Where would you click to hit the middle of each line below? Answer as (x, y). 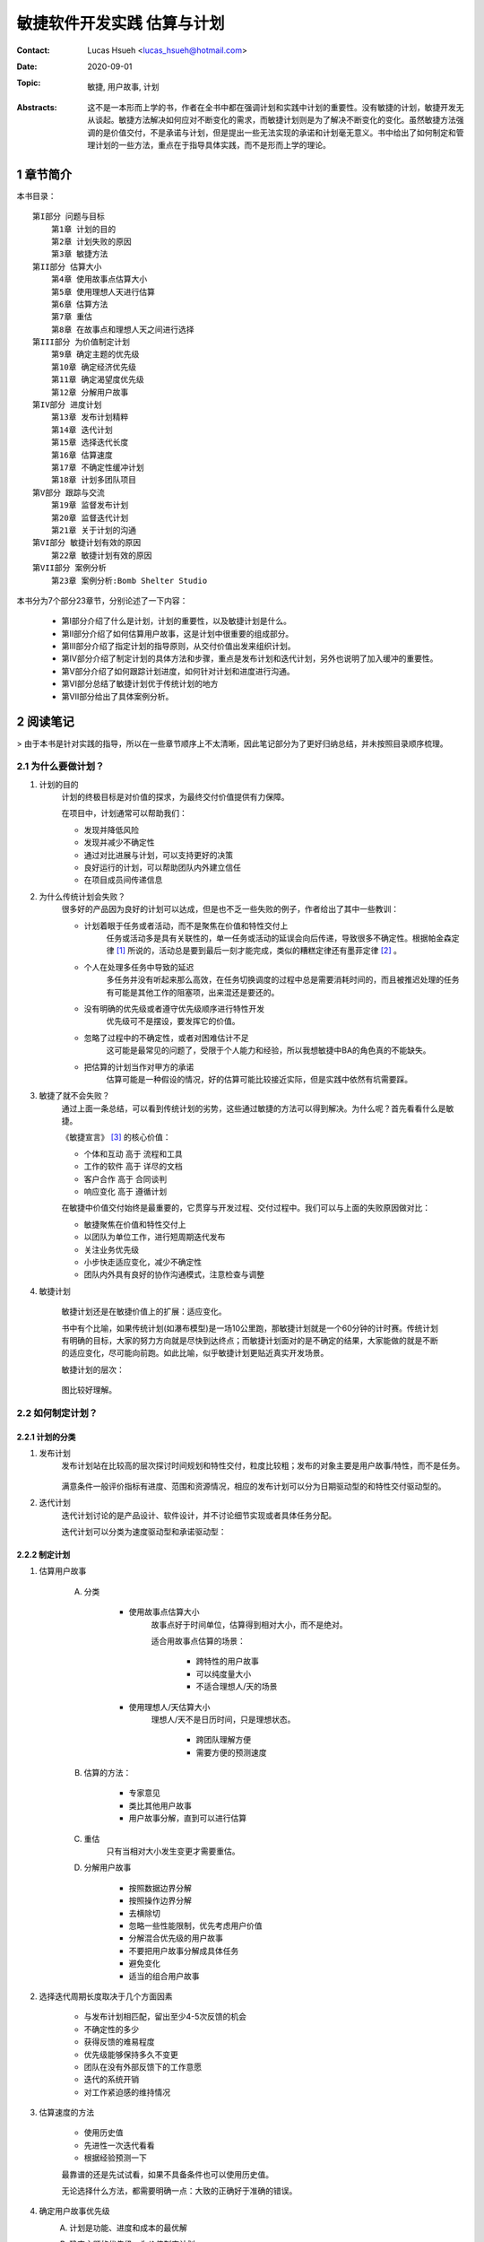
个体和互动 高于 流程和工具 (133, 1153)
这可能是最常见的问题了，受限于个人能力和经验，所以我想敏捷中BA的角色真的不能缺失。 (268, 1050)
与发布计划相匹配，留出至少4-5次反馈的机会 (165, 2017)
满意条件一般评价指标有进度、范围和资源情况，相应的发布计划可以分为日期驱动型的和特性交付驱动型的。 (254, 1486)
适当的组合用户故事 (164, 1976)
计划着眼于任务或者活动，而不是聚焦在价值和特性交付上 (186, 925)
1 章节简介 (44, 174)
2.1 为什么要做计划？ (60, 767)
